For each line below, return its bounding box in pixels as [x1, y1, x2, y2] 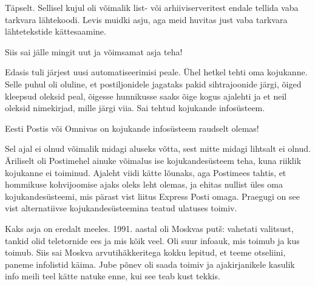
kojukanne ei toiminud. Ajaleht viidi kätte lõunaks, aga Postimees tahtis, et [5, 166, 286, 179]
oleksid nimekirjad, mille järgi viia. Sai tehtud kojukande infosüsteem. [5, 101, 265, 114]
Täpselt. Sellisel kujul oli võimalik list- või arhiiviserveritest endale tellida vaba [5, 1, 299, 13]
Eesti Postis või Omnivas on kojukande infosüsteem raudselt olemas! [5, 121, 259, 134]
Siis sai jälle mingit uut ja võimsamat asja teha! [5, 45, 183, 58]
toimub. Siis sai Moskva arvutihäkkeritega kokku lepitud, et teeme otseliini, [5, 246, 286, 259]
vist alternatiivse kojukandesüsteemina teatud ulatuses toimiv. [5, 202, 237, 214]
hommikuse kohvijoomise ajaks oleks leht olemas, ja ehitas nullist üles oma [5, 178, 283, 191]
